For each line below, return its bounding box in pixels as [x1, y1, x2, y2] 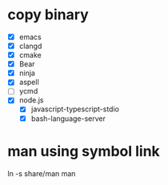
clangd [18, 42, 42, 50]
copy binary [7, 6, 89, 24]
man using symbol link [7, 142, 161, 160]
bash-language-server [30, 114, 106, 123]
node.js [18, 95, 44, 105]
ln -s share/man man [7, 168, 76, 178]
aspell [18, 78, 39, 87]
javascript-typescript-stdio [30, 104, 119, 114]
